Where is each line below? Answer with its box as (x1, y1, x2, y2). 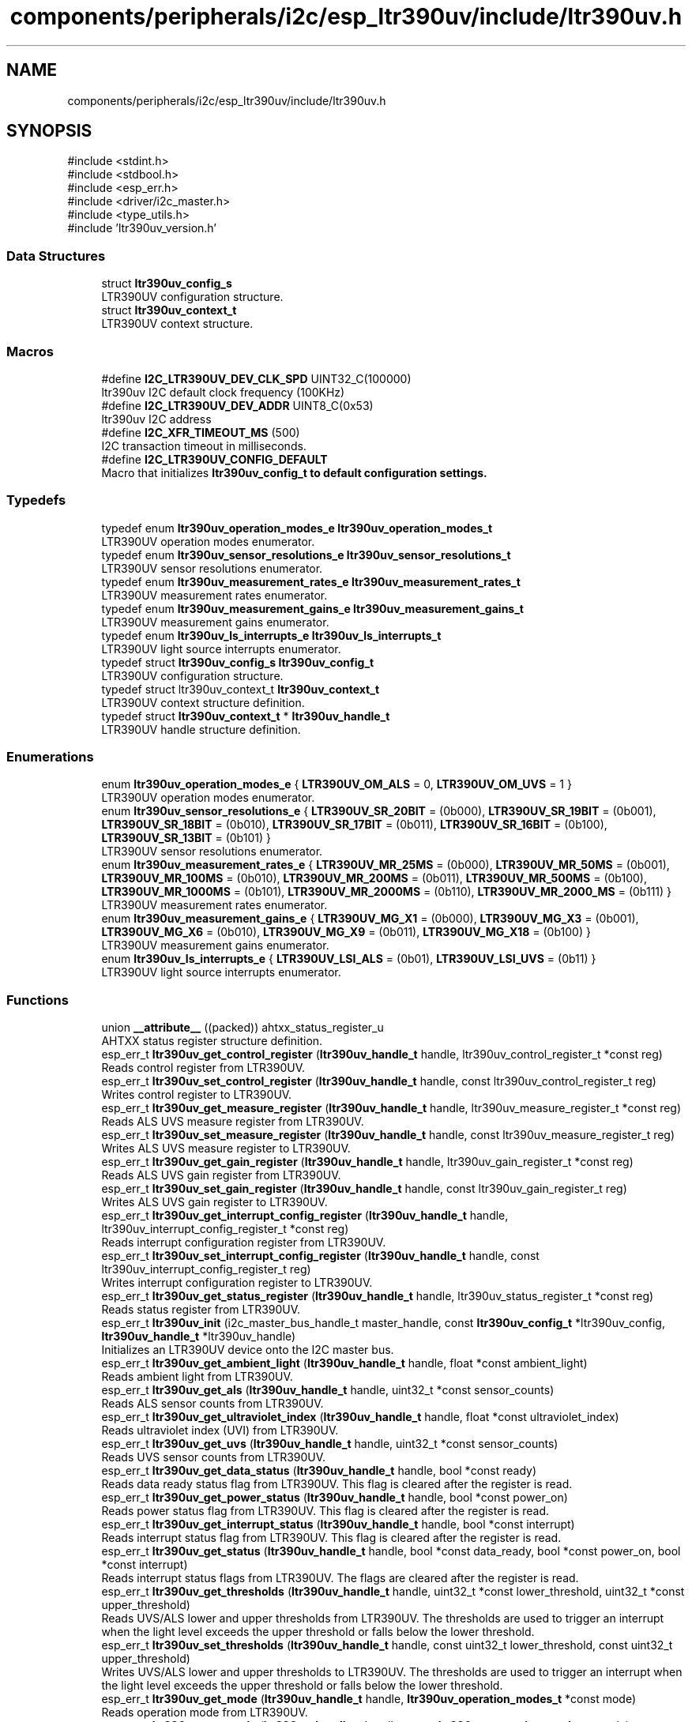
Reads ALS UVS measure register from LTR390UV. (101, 1115, 364, 1129)
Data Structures (6, 247, 106, 264)
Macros (6, 343, 54, 359)
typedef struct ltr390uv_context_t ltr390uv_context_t (101, 682, 380, 696)
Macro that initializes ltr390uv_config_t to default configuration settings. (101, 465, 487, 479)
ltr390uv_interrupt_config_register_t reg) (101, 1262, 311, 1276)
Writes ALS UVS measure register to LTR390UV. (101, 1141, 351, 1156)
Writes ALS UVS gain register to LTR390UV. (101, 1195, 328, 1209)
